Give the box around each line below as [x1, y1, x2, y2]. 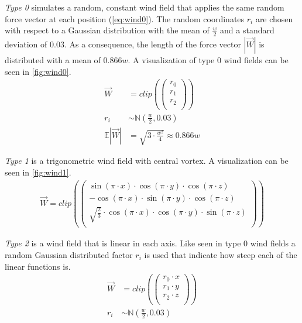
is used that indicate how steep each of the [144, 248, 297, 260]
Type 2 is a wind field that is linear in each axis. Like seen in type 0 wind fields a [5, 237, 296, 249]
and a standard [220, 24, 274, 36]
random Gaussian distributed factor [5, 248, 133, 260]
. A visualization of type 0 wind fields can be [128, 54, 289, 66]
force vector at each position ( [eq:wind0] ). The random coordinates [5, 12, 245, 25]
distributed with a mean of [5, 54, 101, 66]
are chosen [255, 12, 293, 25]
